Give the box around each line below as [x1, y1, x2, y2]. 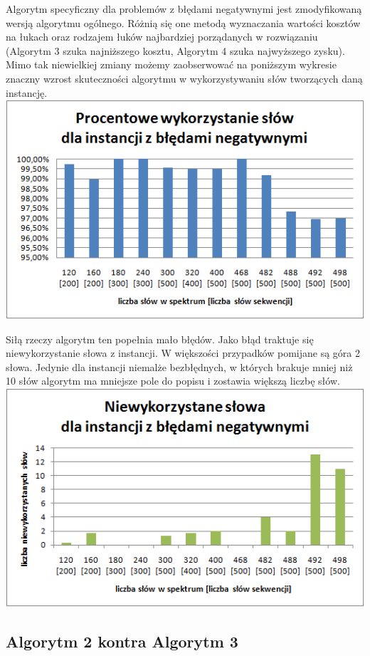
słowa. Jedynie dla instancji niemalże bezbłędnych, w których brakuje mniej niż [6, 359, 353, 374]
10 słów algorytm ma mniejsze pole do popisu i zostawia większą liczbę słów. [6, 373, 340, 388]
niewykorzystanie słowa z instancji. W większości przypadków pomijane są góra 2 [6, 345, 360, 360]
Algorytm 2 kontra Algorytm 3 [6, 630, 238, 652]
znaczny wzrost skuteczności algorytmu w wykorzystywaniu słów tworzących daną [6, 71, 363, 85]
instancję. [6, 85, 48, 100]
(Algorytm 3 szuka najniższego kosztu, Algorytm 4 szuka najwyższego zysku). [6, 43, 345, 58]
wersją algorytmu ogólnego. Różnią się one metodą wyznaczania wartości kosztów [6, 15, 361, 30]
